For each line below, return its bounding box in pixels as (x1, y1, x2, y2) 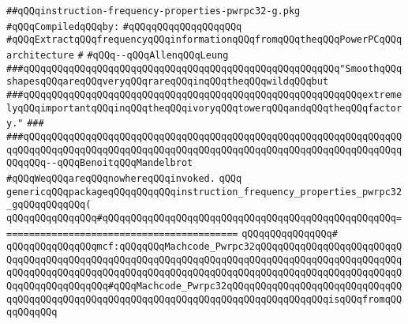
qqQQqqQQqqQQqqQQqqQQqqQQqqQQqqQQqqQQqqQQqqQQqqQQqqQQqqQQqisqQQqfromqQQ (6, 293, 402, 305)
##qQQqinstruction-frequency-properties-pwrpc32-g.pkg (6, 6, 301, 17)
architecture (6, 49, 74, 61)
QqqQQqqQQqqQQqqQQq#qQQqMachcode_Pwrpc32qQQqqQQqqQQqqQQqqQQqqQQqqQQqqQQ (6, 281, 402, 292)
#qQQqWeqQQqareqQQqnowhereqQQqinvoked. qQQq (6, 172, 242, 184)
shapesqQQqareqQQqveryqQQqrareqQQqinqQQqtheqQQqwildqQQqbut (6, 76, 329, 88)
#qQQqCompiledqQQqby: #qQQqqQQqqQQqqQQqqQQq (6, 21, 242, 32)
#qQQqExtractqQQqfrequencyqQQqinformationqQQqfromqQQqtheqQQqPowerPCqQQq (6, 34, 402, 46)
